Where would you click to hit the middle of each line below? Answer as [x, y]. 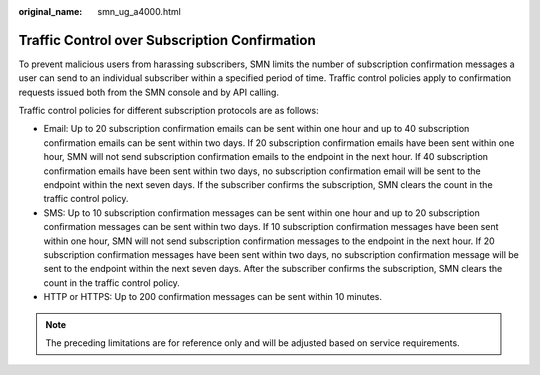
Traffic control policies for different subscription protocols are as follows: [168, 111]
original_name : [50, 11]
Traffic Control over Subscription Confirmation [167, 40]
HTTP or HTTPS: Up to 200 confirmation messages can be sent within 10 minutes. [212, 297]
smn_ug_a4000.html [139, 11]
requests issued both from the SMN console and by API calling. [149, 92]
